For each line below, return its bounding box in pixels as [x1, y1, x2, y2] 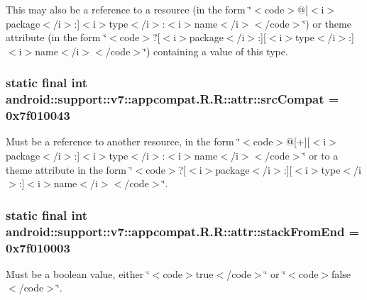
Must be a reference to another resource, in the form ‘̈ [6, 134, 241, 149]
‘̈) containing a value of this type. [143, 43, 288, 58]
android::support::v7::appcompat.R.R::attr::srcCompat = [6, 90, 339, 108]
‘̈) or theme [302, 16, 351, 30]
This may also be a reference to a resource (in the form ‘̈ [6, 2, 252, 16]
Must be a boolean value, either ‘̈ [6, 266, 150, 281]
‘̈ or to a [302, 148, 339, 163]
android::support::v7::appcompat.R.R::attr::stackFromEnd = [6, 222, 360, 240]
